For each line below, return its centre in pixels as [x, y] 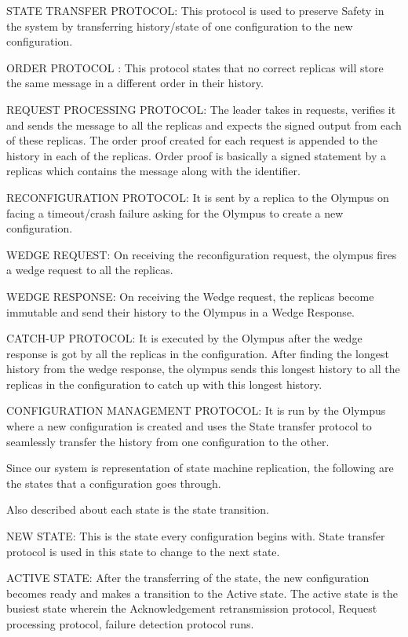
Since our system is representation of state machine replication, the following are [200, 468]
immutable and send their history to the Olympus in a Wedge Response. [180, 311]
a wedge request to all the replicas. [90, 270]
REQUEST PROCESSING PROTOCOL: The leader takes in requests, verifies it [201, 109]
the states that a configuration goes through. [114, 483]
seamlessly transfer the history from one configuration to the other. [168, 441]
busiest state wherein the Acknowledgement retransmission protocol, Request [192, 608]
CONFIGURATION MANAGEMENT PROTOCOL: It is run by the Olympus [196, 410]
